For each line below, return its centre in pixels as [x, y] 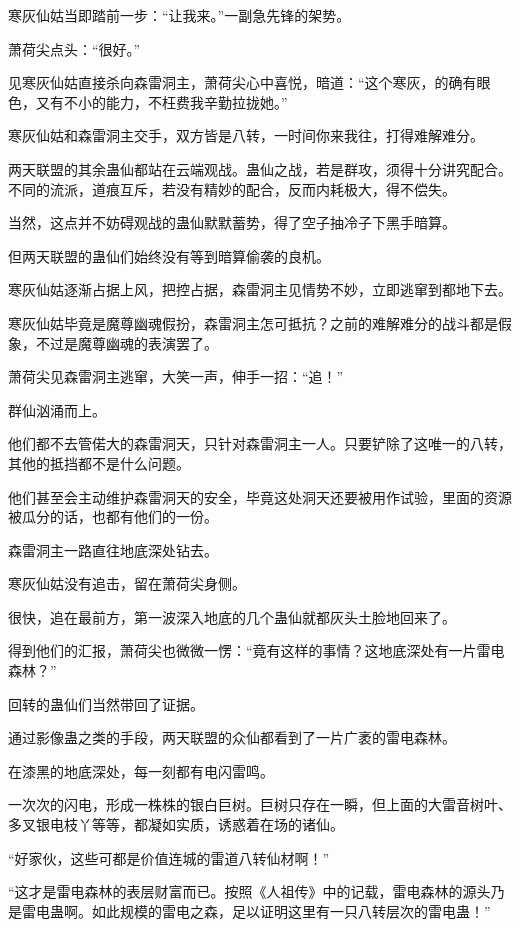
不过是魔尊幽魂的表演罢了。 [126, 342]
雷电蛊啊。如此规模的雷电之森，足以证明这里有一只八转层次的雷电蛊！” [256, 910]
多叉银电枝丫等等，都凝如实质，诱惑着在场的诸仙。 [176, 824]
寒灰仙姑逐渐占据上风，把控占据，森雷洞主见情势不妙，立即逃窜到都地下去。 [260, 289]
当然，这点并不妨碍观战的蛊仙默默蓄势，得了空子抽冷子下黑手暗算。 [232, 222]
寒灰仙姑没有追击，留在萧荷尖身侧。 [127, 583]
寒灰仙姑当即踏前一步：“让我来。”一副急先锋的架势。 [179, 15]
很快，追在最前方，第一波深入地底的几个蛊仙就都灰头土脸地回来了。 [232, 616]
